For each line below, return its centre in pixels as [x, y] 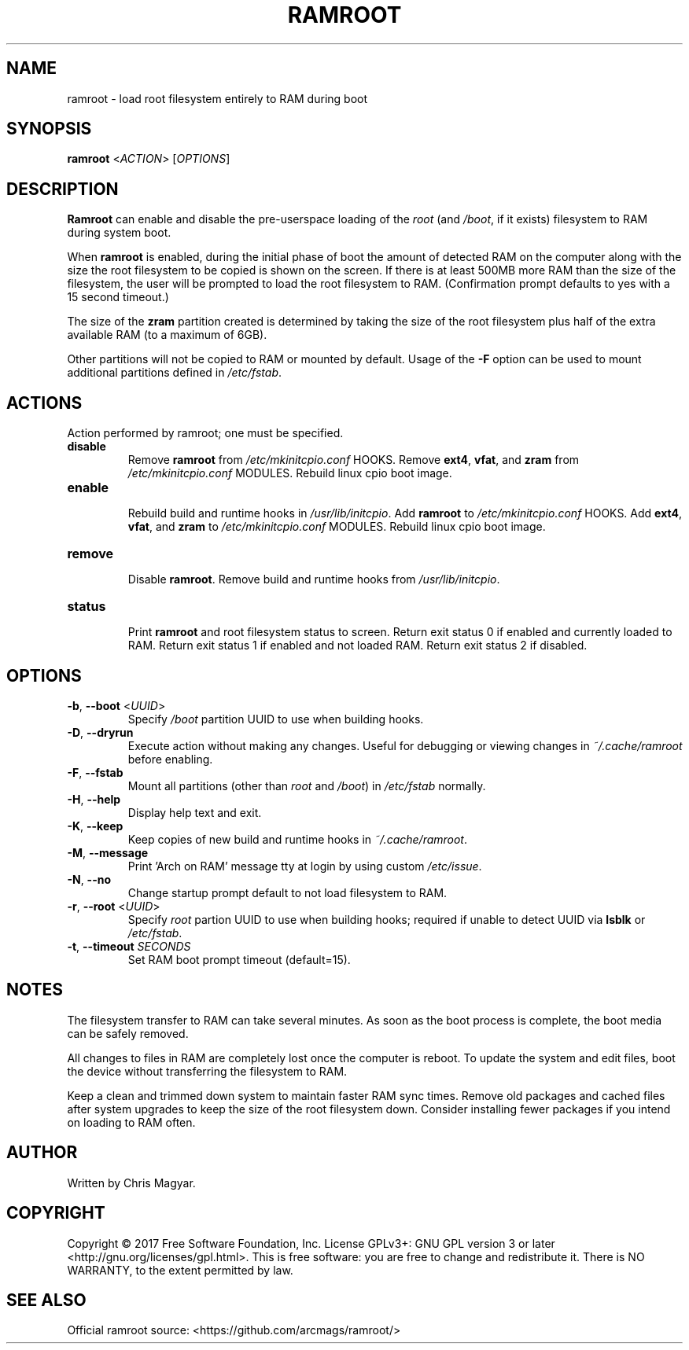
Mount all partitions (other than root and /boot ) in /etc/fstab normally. [307, 785]
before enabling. [170, 759]
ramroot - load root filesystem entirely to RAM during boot [217, 98]
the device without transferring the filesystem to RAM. [207, 1071]
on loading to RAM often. [131, 1122]
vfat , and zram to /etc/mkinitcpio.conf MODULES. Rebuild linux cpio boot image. [337, 527]
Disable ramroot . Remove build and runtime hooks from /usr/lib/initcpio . [314, 579]
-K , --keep [95, 826]
